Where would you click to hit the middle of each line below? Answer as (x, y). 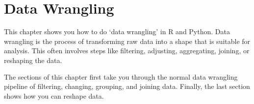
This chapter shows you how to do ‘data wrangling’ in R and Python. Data (117, 31)
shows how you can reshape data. (54, 95)
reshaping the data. (33, 60)
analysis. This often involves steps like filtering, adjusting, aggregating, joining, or (127, 51)
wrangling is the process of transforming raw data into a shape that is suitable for (127, 41)
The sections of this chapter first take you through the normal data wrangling (121, 76)
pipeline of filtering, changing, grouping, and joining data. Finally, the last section (127, 86)
